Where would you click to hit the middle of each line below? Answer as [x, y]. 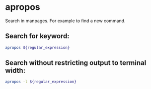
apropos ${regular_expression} [38, 47]
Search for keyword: [37, 36]
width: [15, 71]
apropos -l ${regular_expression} [41, 82]
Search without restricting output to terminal [76, 63]
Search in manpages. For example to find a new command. [65, 21]
